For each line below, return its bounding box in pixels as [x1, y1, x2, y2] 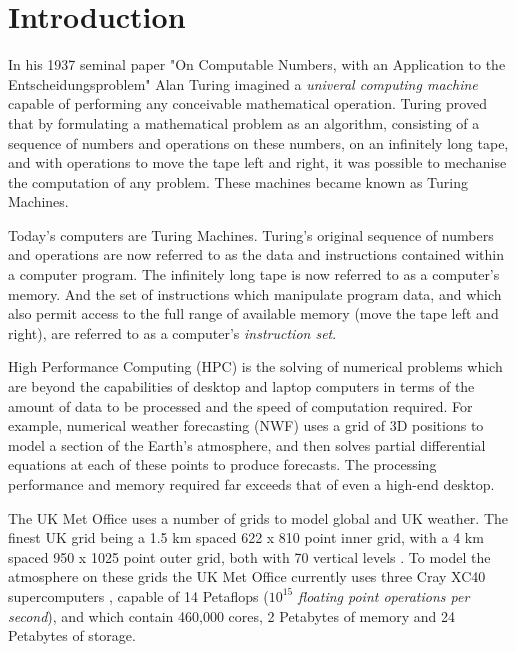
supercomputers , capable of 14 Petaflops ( [8, 585, 269, 606]
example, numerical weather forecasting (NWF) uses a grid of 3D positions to [8, 415, 484, 436]
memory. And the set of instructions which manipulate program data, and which [8, 283, 502, 304]
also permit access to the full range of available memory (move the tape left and [8, 303, 499, 324]
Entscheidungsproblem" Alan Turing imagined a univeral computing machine [8, 73, 478, 94]
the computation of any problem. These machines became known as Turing [8, 171, 468, 192]
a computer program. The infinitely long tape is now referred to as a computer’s [8, 264, 500, 285]
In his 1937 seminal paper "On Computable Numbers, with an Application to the [8, 54, 506, 75]
